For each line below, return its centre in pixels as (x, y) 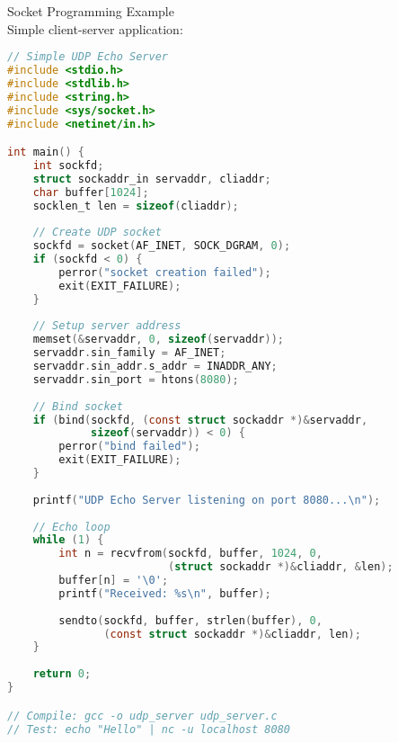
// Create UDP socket (97, 233)
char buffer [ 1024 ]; (91, 192)
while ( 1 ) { (68, 540)
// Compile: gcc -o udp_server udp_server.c (142, 716)
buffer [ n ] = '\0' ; (114, 581)
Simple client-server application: (95, 28)
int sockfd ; (68, 165)
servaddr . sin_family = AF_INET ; (129, 353)
